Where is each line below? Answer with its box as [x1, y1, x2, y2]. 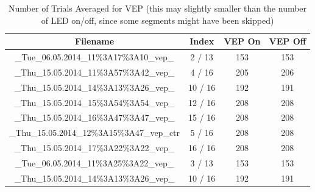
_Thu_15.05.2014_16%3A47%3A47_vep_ [14, 111, 175, 124]
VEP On [224, 35, 261, 48]
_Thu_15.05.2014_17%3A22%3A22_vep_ [14, 141, 175, 154]
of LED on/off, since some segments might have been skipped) [41, 13, 274, 26]
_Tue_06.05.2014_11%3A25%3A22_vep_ [15, 156, 174, 169]
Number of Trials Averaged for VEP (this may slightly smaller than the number [9, 2, 307, 14]
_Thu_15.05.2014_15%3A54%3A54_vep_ [14, 96, 175, 108]
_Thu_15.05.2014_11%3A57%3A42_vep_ [14, 65, 175, 78]
